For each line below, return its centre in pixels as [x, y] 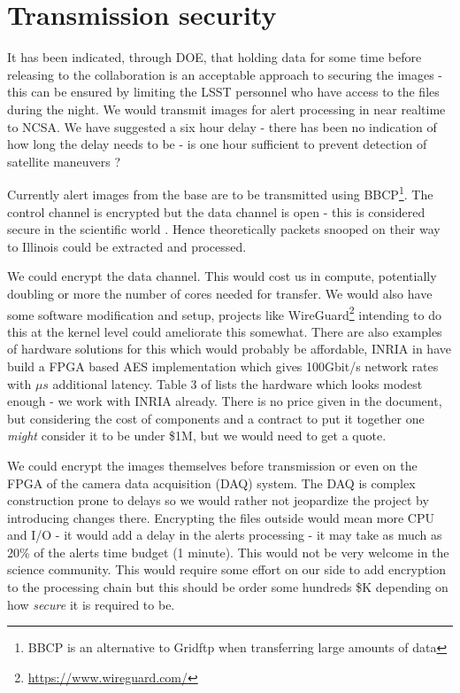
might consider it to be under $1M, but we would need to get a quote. [197, 436]
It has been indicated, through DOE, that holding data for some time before [215, 57]
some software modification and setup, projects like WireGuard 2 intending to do [224, 313]
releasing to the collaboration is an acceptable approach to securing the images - [225, 74]
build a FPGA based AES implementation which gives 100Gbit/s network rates [223, 366]
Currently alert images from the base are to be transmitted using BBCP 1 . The [220, 193]
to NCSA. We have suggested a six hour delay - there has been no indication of [222, 126]
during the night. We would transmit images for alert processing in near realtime [226, 109]
